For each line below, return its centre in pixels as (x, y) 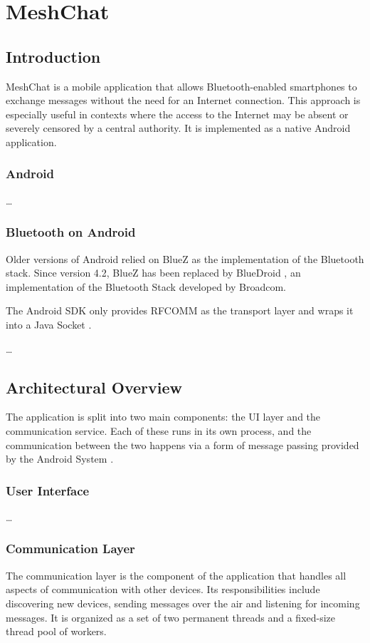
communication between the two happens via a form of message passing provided (183, 444)
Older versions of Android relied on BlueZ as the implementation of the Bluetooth (185, 258)
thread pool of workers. (56, 631)
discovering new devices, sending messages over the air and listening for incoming (183, 603)
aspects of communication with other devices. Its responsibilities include (163, 589)
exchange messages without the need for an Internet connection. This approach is (183, 100)
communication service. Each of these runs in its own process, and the (159, 430)
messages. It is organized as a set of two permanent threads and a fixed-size (171, 617)
